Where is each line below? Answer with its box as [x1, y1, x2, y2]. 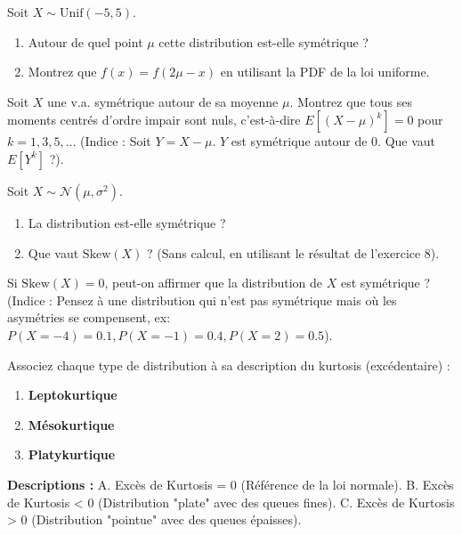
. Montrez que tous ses [289, 92, 412, 110]
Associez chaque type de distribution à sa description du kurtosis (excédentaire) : [7, 355, 450, 374]
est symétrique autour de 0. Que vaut [231, 132, 436, 150]
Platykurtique [28, 445, 116, 464]
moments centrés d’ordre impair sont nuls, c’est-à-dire [7, 110, 301, 129]
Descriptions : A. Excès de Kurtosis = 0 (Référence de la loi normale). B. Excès [7, 474, 454, 493]
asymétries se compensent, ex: [7, 308, 171, 327]
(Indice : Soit [80, 132, 151, 150]
